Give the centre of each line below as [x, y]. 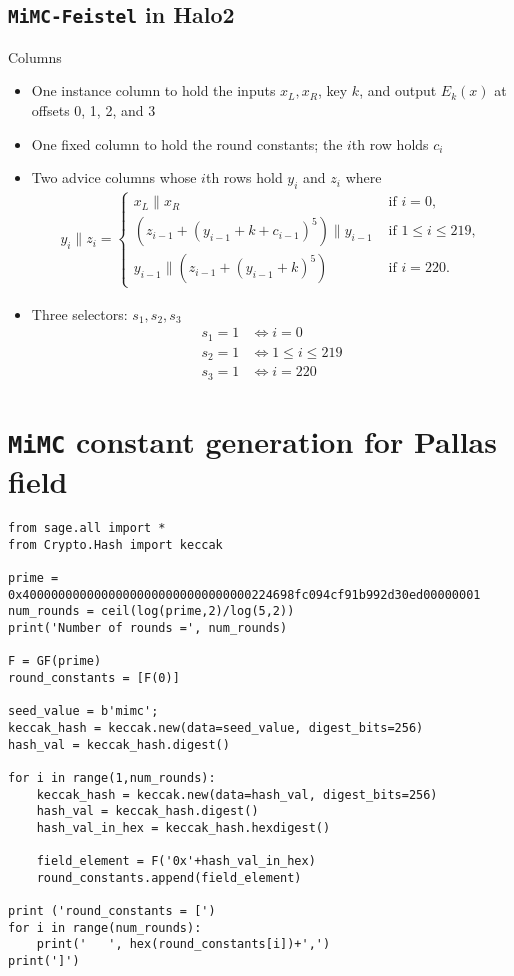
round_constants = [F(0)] [94, 677]
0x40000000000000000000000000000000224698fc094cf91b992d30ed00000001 [244, 594]
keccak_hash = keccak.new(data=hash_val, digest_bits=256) [237, 794]
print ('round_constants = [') [112, 911]
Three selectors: [79, 313]
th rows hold [244, 177]
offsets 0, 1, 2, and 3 [93, 109]
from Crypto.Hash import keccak [115, 544]
